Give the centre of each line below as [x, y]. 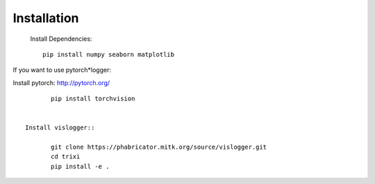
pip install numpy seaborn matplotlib [109, 54]
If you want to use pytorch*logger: [62, 70]
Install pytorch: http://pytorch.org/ [61, 82]
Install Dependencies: [61, 39]
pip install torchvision [93, 99]
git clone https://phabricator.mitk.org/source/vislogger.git [159, 147]
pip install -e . [80, 166]
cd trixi [66, 157]
